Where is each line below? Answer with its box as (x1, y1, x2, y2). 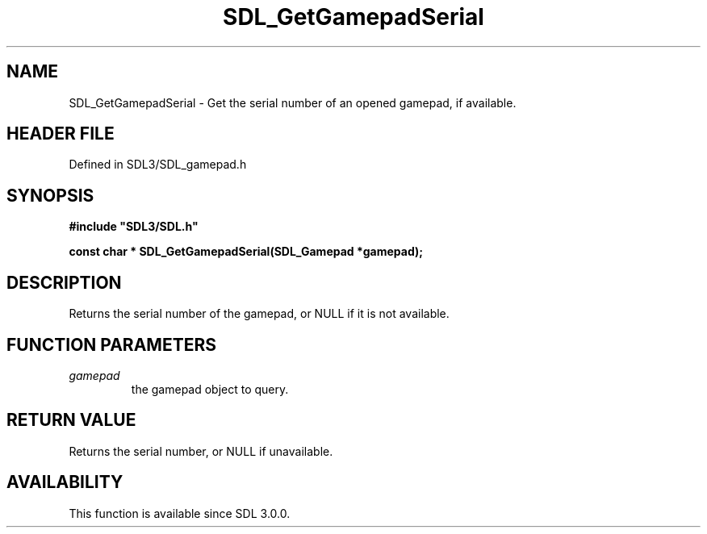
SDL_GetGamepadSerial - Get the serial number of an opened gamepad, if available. (69, 95, 517, 110)
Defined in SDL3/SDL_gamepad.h (69, 157, 247, 172)
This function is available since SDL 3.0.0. (69, 506, 291, 520)
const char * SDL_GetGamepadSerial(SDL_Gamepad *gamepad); (69, 244, 424, 259)
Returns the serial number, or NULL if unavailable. (69, 444, 333, 458)
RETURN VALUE (6, 410, 136, 431)
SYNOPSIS (6, 185, 94, 206)
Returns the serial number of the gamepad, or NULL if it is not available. (69, 307, 450, 321)
